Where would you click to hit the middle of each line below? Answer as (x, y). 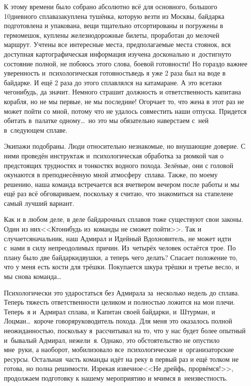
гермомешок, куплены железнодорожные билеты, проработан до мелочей (112, 35)
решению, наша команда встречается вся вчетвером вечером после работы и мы (122, 184)
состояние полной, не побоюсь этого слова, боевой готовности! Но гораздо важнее (126, 63)
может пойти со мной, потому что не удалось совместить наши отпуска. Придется (125, 111)
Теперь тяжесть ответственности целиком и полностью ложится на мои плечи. (119, 302)
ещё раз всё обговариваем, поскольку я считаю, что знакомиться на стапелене (118, 193)
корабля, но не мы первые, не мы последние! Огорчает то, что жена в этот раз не (124, 101)
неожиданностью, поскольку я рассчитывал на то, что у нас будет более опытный (125, 330)
